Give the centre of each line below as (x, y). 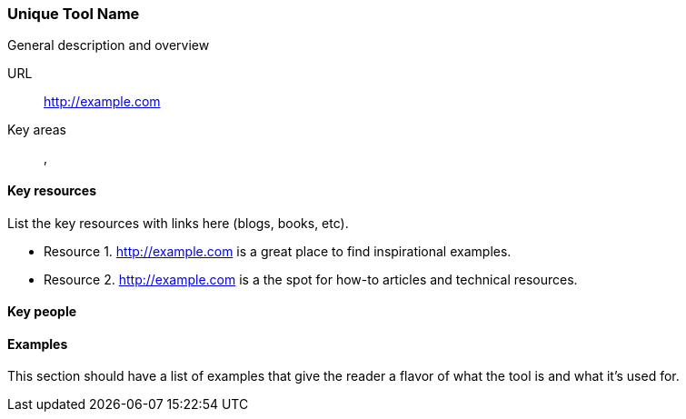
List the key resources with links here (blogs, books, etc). (178, 223)
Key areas (37, 130)
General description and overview (109, 45)
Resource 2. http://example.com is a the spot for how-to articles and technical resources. (311, 279)
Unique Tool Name (74, 14)
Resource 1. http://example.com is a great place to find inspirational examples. (278, 251)
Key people (42, 312)
